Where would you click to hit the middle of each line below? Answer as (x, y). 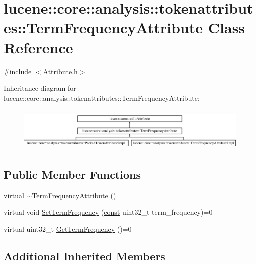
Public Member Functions (72, 174)
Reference (39, 47)
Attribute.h (60, 71)
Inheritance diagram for (40, 88)
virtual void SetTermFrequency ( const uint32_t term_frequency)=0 (108, 212)
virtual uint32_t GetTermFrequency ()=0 (68, 229)
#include (18, 71)
